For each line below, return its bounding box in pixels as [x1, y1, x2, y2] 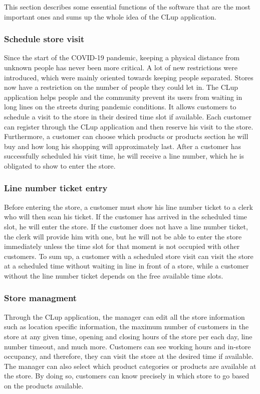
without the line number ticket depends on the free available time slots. [4, 270, 223, 281]
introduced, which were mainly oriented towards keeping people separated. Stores [4, 72, 253, 82]
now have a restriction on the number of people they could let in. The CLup [4, 82, 238, 92]
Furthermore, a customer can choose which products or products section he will [4, 131, 248, 142]
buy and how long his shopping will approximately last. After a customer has [4, 141, 241, 151]
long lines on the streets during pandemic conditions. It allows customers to [4, 101, 236, 112]
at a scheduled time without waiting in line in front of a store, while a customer [4, 260, 249, 271]
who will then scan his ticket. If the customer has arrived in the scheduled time [4, 211, 247, 222]
